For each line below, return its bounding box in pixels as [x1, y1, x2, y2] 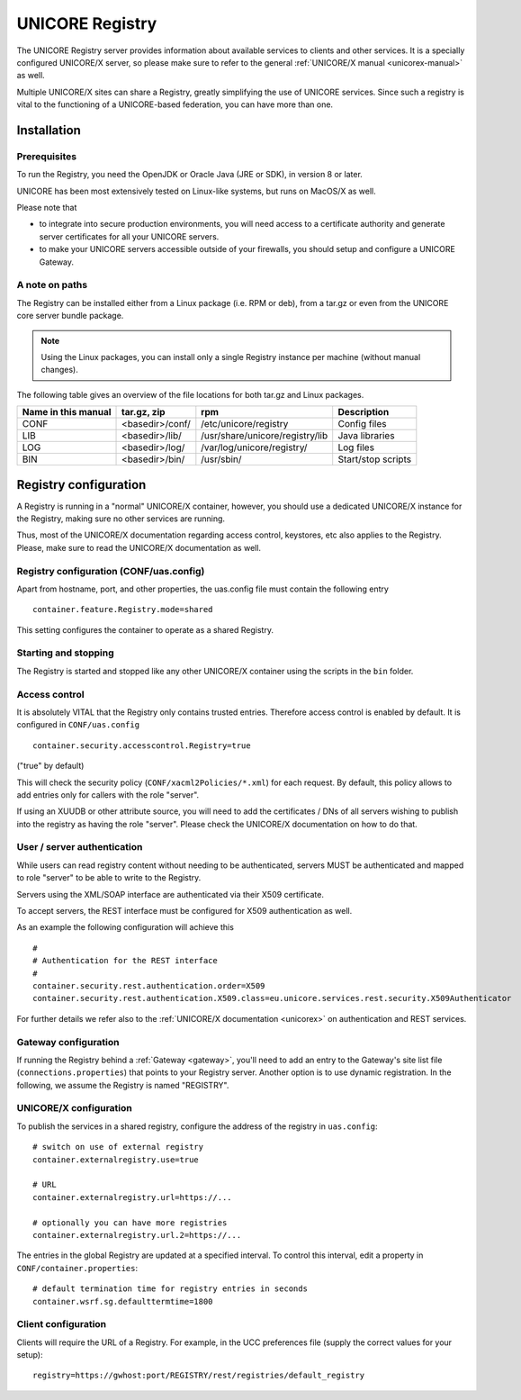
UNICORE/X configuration [16, 1102, 132, 1115]
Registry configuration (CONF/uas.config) [16, 565, 205, 577]
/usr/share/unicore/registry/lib [201, 429, 328, 442]
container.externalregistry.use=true [32, 1154, 200, 1165]
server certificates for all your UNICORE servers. [39, 230, 220, 242]
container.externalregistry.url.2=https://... [32, 1230, 242, 1240]
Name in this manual [22, 406, 112, 419]
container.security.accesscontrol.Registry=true [32, 740, 251, 751]
